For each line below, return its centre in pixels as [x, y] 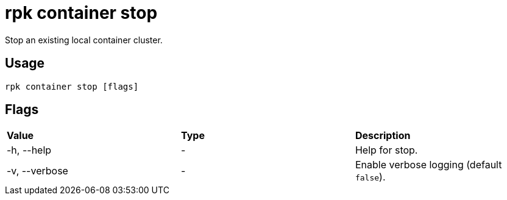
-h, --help [29, 150]
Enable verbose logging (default [428, 165]
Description [383, 136]
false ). [370, 177]
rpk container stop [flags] [72, 86]
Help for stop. [386, 150]
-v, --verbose [37, 171]
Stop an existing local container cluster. [84, 40]
